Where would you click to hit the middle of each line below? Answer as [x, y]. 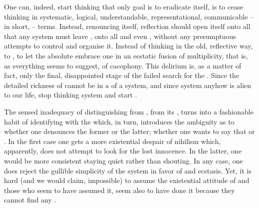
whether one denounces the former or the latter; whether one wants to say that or [129, 131]
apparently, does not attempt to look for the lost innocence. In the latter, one [123, 151]
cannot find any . [30, 200]
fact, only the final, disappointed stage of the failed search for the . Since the [122, 75]
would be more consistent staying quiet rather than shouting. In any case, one [123, 160]
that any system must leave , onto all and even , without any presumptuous [120, 36]
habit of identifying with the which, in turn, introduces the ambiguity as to [119, 121]
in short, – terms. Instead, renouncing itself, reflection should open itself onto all [127, 26]
